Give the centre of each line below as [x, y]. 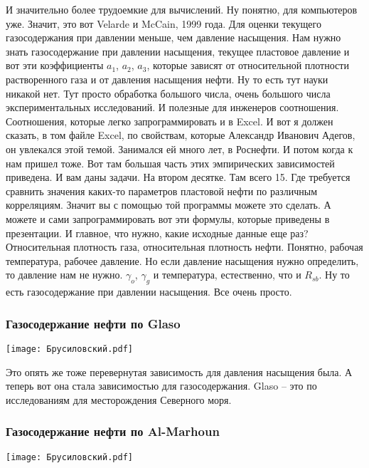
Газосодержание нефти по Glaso [93, 323]
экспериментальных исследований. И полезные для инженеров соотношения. [172, 107]
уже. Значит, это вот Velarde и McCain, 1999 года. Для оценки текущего [164, 23]
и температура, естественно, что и [227, 275]
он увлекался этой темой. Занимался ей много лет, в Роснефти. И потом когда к [180, 149]
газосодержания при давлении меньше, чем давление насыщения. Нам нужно [173, 37]
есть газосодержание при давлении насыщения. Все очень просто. [149, 292]
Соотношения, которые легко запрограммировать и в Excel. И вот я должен [170, 121]
